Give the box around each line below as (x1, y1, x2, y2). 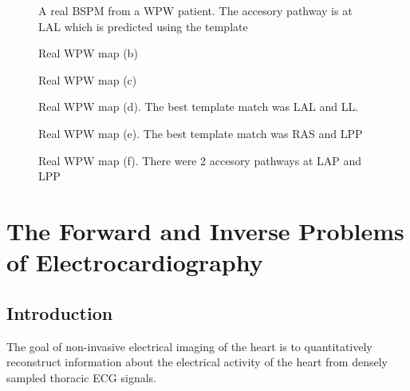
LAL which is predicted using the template (38, 18, 248, 34)
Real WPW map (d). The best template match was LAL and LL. (38, 98, 359, 115)
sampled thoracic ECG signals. (6, 369, 157, 385)
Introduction (6, 300, 113, 325)
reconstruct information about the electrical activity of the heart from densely (6, 353, 388, 370)
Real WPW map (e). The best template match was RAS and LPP (38, 124, 363, 141)
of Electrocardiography (6, 246, 263, 278)
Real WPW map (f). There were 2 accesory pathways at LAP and (38, 152, 362, 168)
